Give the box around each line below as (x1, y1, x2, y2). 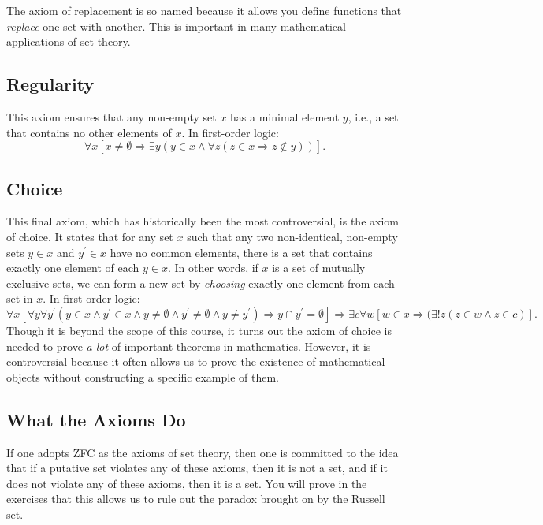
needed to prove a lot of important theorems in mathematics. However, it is (6, 337, 371, 354)
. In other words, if (168, 259, 258, 276)
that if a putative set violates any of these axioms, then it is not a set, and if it (6, 460, 388, 476)
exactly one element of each (6, 259, 139, 276)
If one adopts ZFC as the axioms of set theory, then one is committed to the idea (6, 444, 399, 460)
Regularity (6, 72, 95, 96)
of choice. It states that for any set (6, 228, 173, 244)
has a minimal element (230, 108, 340, 125)
